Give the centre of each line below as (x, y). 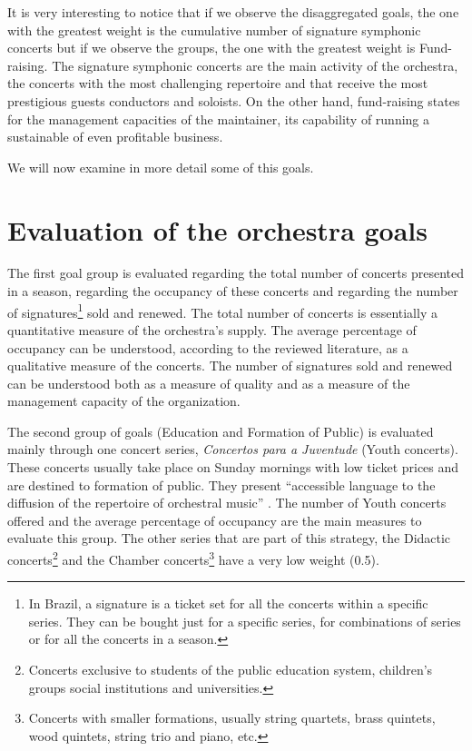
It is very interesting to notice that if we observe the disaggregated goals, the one (233, 12)
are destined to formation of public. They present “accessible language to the (221, 484)
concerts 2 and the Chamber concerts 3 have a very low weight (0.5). (193, 558)
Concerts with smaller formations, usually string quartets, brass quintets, (232, 718)
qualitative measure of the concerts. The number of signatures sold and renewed (230, 366)
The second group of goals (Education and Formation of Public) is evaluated (221, 431)
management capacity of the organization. (124, 401)
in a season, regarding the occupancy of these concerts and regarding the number (233, 291)
